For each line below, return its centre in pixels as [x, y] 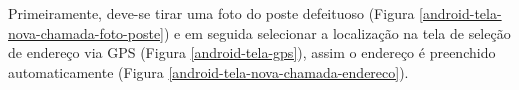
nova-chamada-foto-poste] [86, 32]
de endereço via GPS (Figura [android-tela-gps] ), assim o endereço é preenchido [252, 52]
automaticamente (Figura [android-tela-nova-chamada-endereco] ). [208, 71]
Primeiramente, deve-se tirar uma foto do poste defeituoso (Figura [211, 13]
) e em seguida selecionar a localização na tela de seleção [337, 32]
